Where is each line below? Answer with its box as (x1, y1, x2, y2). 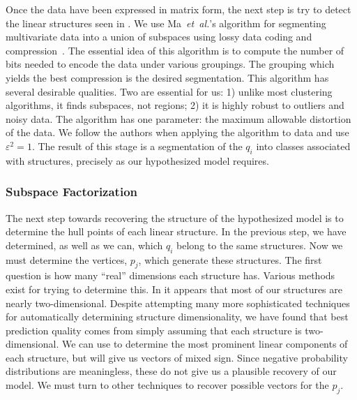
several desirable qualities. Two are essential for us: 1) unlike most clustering (6, 84, 333, 98)
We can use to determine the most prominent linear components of (61, 336, 348, 351)
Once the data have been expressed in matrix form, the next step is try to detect (6, 2, 351, 16)
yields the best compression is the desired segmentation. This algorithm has (6, 70, 329, 84)
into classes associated (256, 138, 351, 153)
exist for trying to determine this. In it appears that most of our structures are (6, 281, 342, 296)
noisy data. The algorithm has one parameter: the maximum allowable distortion (6, 111, 351, 126)
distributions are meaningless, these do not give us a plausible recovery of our (6, 364, 337, 378)
